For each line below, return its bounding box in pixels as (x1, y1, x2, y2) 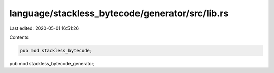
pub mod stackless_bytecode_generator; (9, 60, 95, 66)
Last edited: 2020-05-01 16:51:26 (9, 25, 79, 31)
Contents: (9, 34, 30, 40)
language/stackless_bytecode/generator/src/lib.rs (9, 8, 229, 19)
